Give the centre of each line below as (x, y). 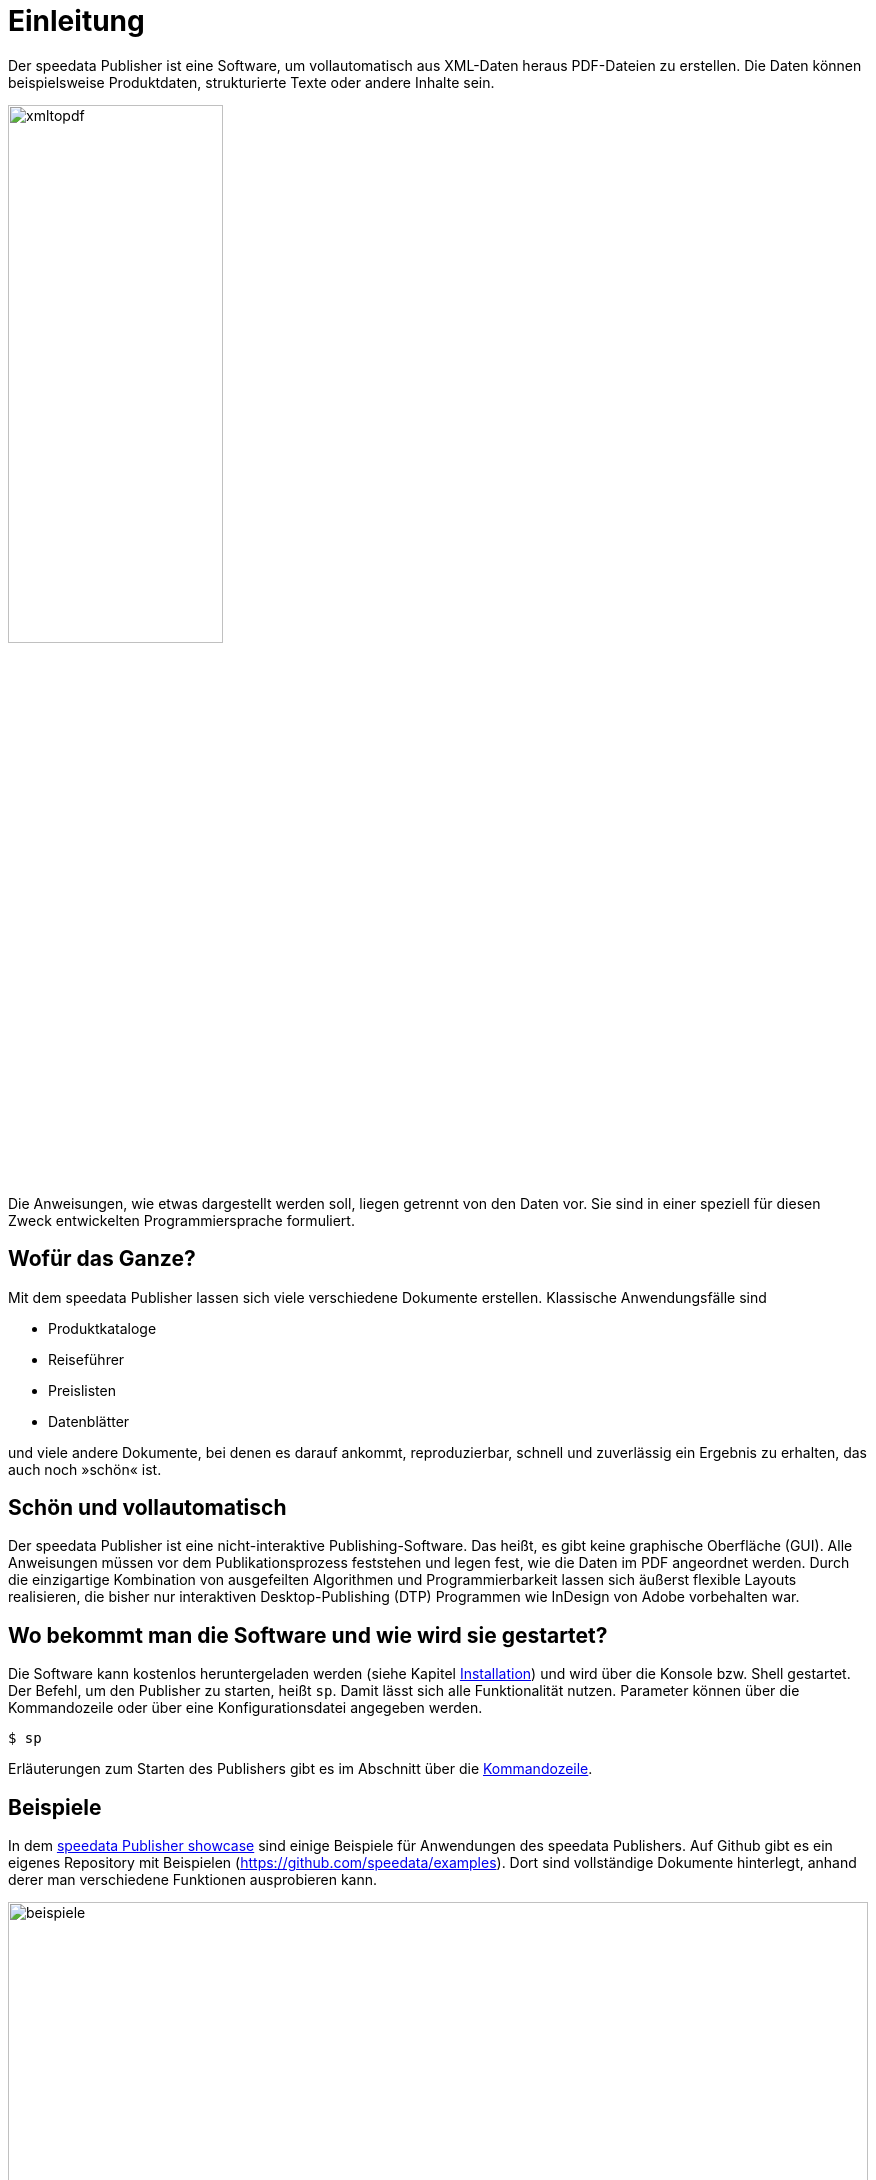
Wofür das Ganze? (102, 1259)
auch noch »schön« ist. (85, 1469)
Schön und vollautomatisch (147, 1508)
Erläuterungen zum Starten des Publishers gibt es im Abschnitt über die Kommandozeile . (300, 1769)
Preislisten (82, 1390)
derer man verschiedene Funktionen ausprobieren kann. (193, 1880)
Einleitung (76, 21)
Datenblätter (89, 1421)
